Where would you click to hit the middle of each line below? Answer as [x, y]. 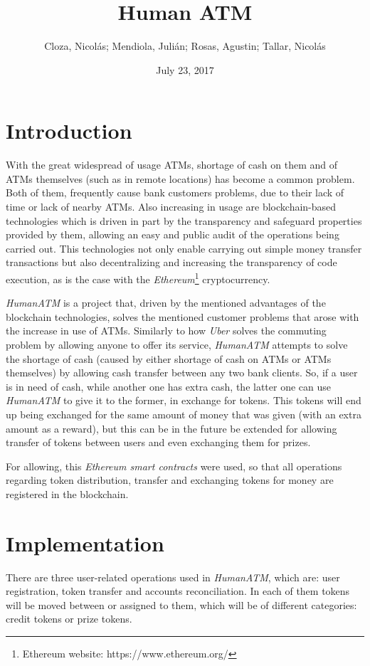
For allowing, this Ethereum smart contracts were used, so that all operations [174, 466]
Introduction [69, 131]
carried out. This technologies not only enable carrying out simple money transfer [184, 248]
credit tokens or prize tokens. [69, 619]
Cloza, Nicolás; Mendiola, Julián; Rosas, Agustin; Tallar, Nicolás [185, 46]
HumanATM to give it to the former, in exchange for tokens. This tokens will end [184, 400]
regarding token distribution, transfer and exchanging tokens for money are [170, 480]
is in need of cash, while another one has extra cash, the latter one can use [169, 386]
